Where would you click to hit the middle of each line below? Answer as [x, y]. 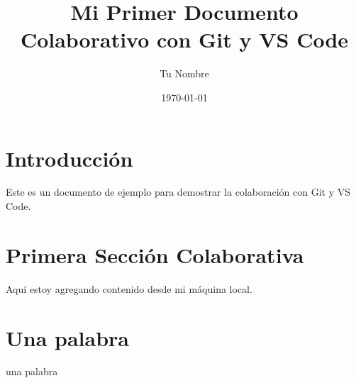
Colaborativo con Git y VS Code [184, 39]
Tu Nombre [184, 73]
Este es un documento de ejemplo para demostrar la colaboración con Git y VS [178, 192]
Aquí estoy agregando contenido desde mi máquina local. [129, 288]
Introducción [69, 158]
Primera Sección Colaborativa [155, 254]
